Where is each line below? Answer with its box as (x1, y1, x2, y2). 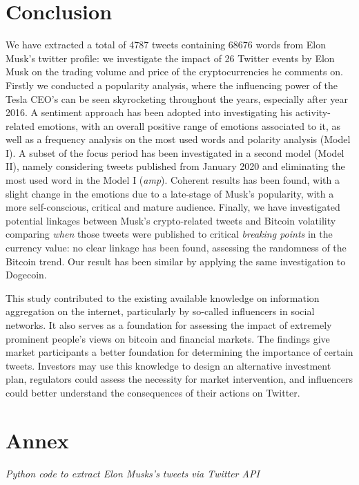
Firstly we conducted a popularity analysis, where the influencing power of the (6, 77, 338, 92)
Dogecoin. (6, 267, 47, 282)
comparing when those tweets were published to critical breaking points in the (6, 227, 333, 241)
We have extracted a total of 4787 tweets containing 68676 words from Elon (6, 37, 326, 52)
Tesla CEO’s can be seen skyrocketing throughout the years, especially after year (6, 91, 348, 106)
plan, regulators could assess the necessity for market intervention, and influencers (6, 372, 353, 386)
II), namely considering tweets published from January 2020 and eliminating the (6, 159, 345, 173)
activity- (295, 105, 331, 120)
